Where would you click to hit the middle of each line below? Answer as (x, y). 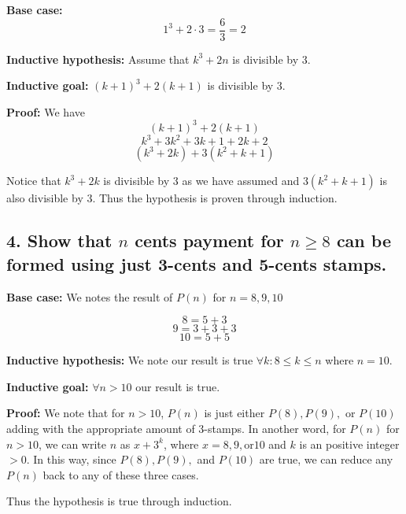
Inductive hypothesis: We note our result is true (130, 360)
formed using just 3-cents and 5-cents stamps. (197, 263)
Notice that (34, 181)
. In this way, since (71, 459)
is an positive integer (349, 444)
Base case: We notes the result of (90, 296)
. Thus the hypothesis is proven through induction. (215, 198)
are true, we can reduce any (326, 459)
